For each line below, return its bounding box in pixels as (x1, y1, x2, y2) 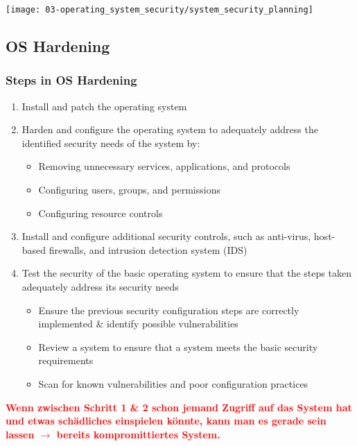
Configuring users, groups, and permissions (38, 182, 220, 197)
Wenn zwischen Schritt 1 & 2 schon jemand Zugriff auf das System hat (6, 400, 352, 414)
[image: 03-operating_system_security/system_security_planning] (6, 5, 313, 15)
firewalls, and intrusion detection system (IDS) (49, 242, 247, 257)
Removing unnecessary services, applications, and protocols (38, 159, 290, 173)
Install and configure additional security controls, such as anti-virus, (21, 229, 311, 243)
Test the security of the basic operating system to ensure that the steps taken (21, 266, 351, 280)
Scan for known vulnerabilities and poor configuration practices (38, 376, 308, 391)
